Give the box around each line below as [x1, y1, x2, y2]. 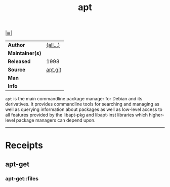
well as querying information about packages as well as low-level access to [5, 106, 163, 113]
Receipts [5, 140, 43, 151]
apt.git [46, 66, 62, 73]
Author [8, 42, 25, 49]
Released [8, 58, 31, 65]
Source [8, 66, 26, 73]
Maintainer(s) [8, 50, 41, 57]
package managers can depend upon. [16, 117, 96, 123]
